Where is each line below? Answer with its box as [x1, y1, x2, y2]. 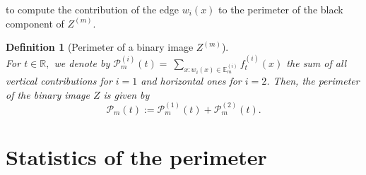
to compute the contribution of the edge [6, 2, 179, 16]
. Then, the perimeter [266, 73, 360, 87]
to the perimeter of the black [218, 2, 343, 16]
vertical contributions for [6, 73, 112, 87]
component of [6, 16, 64, 30]
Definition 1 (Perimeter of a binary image [6, 40, 194, 54]
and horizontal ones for [141, 73, 242, 87]
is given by [103, 87, 150, 102]
